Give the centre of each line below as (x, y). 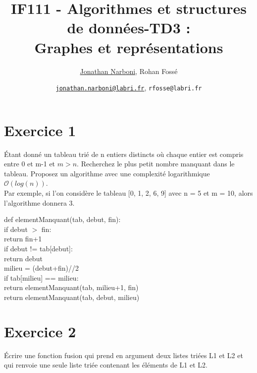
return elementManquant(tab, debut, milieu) (72, 297)
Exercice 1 (40, 130)
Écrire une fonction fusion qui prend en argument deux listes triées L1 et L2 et (124, 355)
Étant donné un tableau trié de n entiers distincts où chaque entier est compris (124, 154)
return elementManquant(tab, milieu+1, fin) (71, 287)
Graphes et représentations (129, 47)
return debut (23, 258)
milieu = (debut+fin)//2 (41, 268)
